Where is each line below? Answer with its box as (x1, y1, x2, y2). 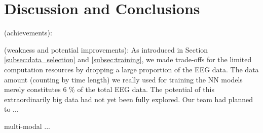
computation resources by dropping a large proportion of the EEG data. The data (4, 64, 259, 74)
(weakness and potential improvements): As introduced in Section (4, 44, 208, 55)
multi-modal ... (4, 120, 51, 131)
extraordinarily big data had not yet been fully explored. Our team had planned (4, 94, 253, 104)
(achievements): (4, 27, 52, 38)
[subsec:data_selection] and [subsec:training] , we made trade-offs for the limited (4, 54, 252, 65)
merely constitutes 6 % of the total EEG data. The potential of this (4, 84, 214, 95)
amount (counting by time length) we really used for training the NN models (4, 74, 243, 84)
